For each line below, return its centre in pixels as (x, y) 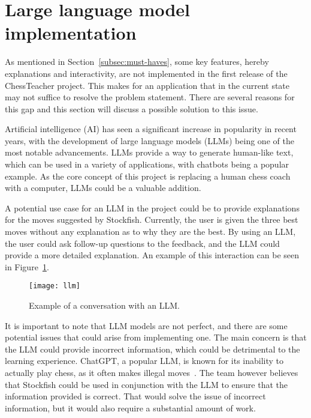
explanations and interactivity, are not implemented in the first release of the (146, 73)
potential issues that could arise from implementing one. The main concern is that (156, 337)
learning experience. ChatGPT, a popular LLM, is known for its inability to (144, 361)
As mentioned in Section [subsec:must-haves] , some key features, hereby (137, 62)
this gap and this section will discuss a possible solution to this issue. (132, 108)
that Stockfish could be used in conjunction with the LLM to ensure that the (147, 384)
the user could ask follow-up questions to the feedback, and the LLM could (142, 243)
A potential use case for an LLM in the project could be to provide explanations (152, 207)
